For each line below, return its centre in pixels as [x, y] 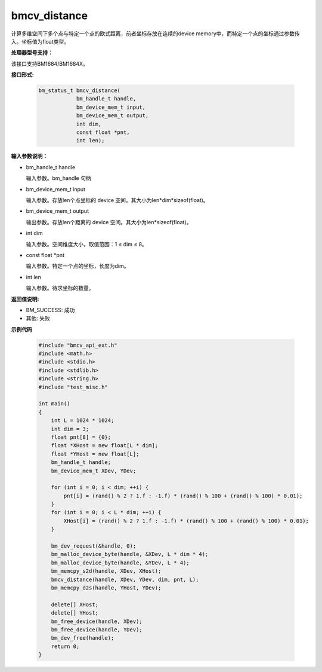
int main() [54, 404]
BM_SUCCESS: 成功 [50, 310]
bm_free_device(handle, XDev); [97, 621]
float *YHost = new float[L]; [95, 454]
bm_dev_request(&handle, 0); [94, 546]
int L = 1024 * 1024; [83, 421]
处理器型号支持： [32, 53]
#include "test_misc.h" [73, 387]
